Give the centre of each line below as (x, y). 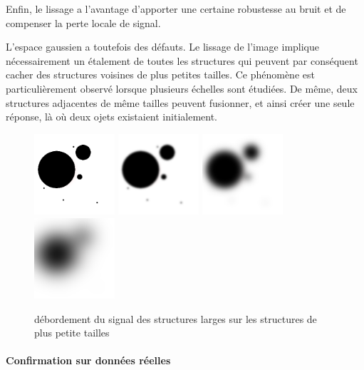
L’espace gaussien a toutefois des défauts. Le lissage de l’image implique (163, 47)
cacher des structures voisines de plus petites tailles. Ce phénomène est (160, 74)
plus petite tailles (72, 333)
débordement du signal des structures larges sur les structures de (176, 318)
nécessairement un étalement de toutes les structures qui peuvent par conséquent (182, 60)
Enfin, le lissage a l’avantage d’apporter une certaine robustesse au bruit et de (176, 9)
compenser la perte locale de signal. (83, 22)
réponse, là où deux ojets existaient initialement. (111, 117)
